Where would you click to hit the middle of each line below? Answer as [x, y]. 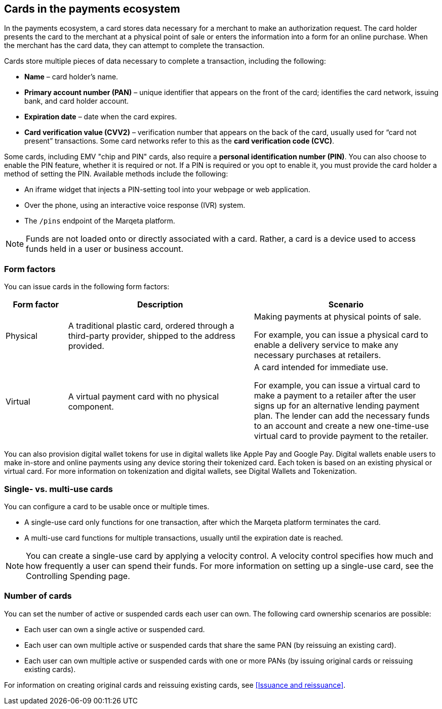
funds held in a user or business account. [105, 249]
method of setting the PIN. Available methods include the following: [116, 174]
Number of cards [38, 596]
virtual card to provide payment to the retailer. [341, 436]
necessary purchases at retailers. [317, 355]
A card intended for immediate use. [321, 367]
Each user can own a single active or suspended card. [115, 629]
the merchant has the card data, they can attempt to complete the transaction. [134, 46]
